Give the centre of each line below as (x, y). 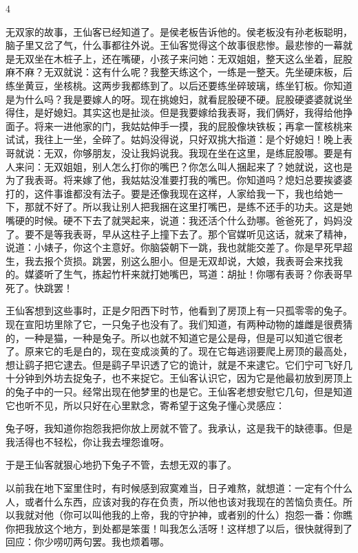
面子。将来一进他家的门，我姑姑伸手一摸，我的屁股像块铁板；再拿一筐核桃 (174, 126)
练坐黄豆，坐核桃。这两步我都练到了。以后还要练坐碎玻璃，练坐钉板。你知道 (179, 85)
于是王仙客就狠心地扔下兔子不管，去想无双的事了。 (121, 465)
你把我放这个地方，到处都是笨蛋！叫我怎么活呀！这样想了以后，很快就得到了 (179, 528)
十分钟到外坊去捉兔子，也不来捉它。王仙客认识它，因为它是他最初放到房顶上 (179, 378)
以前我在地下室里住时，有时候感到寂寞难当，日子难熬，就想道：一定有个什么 (179, 488)
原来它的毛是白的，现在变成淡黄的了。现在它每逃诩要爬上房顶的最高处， (188, 351)
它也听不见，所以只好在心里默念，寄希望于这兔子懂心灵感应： (145, 405)
